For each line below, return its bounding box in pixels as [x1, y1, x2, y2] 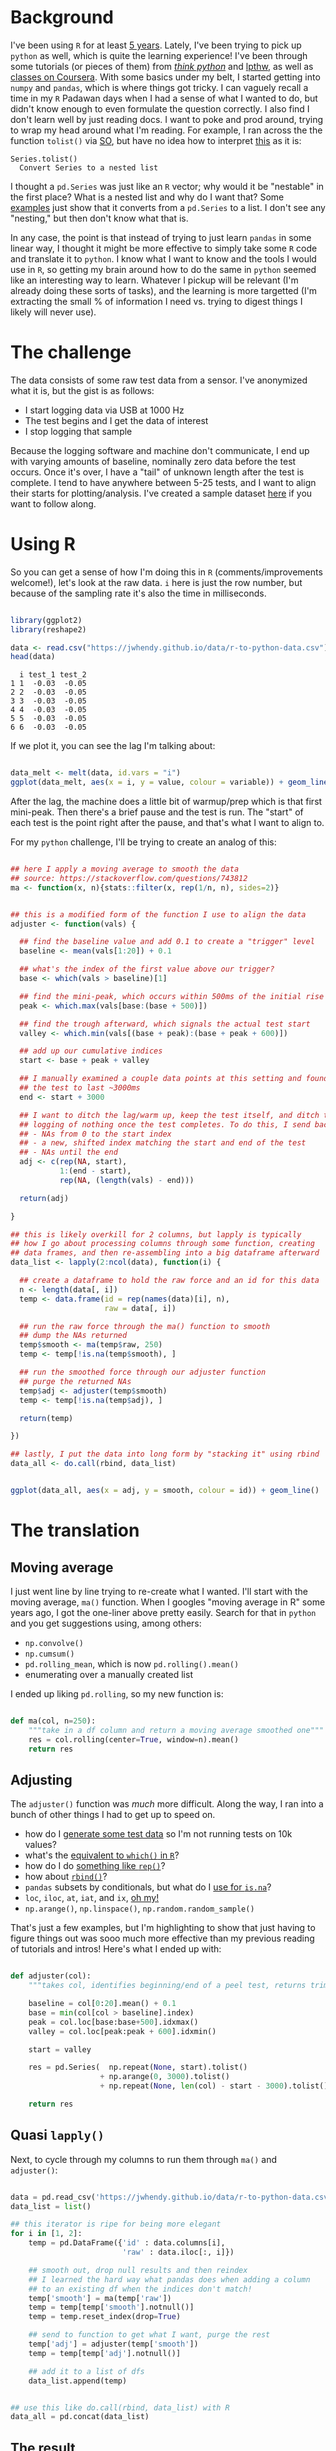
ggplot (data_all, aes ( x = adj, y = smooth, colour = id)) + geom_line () [10, 1486, 320, 1496]
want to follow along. [10, 497, 97, 510]
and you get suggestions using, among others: [10, 1617, 202, 1629]
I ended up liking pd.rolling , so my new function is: [10, 1687, 224, 1700]
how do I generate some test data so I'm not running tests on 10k [24, 1828, 293, 1840]
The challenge [10, 341, 132, 364]
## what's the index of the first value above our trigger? [19, 964, 275, 975]
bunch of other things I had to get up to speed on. [10, 1809, 216, 1821]
